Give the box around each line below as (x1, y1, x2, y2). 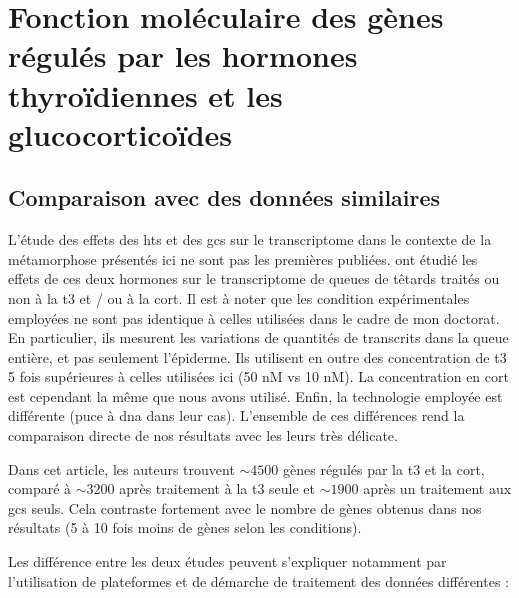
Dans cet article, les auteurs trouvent (8, 458, 235, 479)
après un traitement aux (363, 478, 512, 499)
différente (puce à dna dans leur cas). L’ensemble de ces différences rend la (8, 405, 465, 426)
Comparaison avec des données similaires (8, 182, 441, 213)
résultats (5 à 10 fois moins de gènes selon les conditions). (8, 517, 362, 538)
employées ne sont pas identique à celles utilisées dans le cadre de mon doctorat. (8, 307, 500, 328)
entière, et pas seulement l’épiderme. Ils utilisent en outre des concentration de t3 (8, 346, 507, 367)
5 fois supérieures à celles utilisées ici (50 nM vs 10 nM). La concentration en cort (8, 366, 509, 387)
